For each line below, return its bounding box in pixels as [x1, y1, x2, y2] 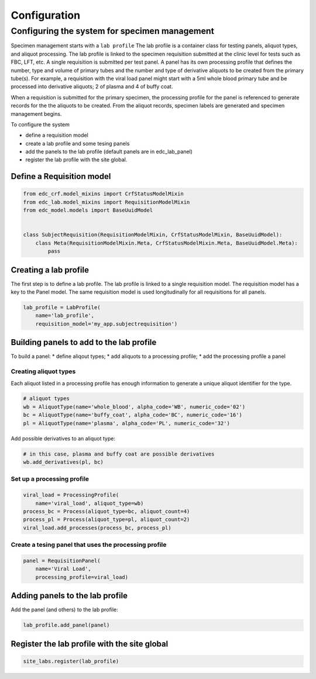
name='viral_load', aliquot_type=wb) [35, 500, 144, 506]
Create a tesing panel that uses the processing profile [11, 541, 167, 549]
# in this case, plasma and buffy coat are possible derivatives [23, 450, 215, 457]
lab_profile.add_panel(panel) [23, 622, 110, 629]
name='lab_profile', [35, 312, 95, 319]
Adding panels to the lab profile [11, 591, 128, 601]
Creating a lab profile [11, 265, 90, 275]
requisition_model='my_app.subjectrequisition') [35, 320, 178, 327]
